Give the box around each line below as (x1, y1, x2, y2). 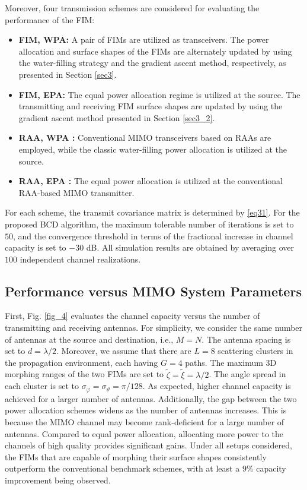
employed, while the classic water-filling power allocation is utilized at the (18, 143, 287, 155)
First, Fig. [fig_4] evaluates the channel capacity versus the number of (5, 309, 260, 322)
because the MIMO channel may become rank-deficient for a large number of (5, 415, 284, 428)
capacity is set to (5, 241, 66, 254)
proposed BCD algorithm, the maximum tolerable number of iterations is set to (5, 217, 294, 230)
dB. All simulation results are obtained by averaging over (86, 241, 294, 254)
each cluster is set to (5, 380, 79, 392)
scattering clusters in (218, 344, 293, 357)
